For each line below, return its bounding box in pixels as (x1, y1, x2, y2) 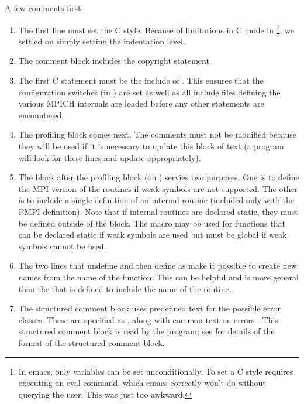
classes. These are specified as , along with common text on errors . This (18, 313, 278, 326)
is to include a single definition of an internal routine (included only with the (18, 194, 295, 206)
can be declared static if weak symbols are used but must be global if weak (18, 228, 287, 241)
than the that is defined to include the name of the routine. (18, 282, 232, 295)
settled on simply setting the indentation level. (18, 35, 185, 47)
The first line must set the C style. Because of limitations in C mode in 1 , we (18, 22, 294, 36)
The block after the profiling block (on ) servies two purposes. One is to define (18, 171, 299, 183)
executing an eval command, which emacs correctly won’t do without (18, 376, 266, 389)
